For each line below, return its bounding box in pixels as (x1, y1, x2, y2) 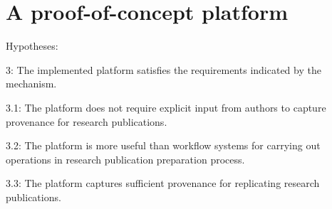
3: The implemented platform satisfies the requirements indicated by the (6, 62, 321, 77)
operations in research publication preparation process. (6, 151, 245, 166)
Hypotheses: (6, 38, 58, 53)
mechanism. (6, 76, 57, 91)
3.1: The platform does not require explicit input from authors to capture (6, 100, 326, 114)
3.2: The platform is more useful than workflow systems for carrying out (6, 138, 321, 153)
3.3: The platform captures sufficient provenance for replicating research (6, 176, 320, 191)
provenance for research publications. (6, 114, 167, 129)
